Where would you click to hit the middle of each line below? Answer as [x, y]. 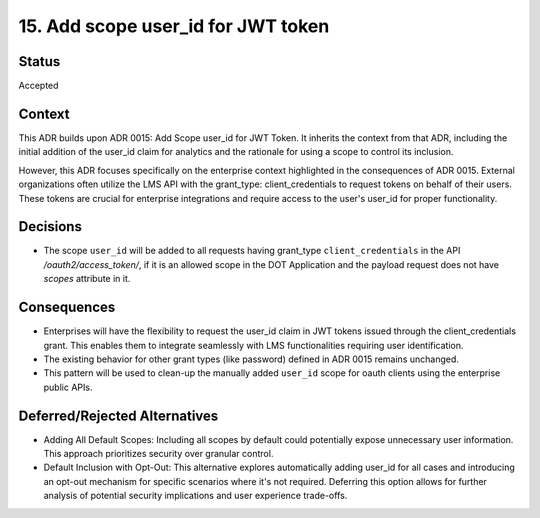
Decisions [50, 226]
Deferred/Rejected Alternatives [118, 415]
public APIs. [68, 387]
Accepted [38, 86]
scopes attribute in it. [87, 279]
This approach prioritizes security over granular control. [158, 453]
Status [39, 61]
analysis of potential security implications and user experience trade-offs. [195, 496]
